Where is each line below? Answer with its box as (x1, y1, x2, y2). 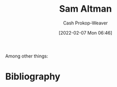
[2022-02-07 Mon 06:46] (58, 30, 112, 36)
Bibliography (5, 71, 61, 82)
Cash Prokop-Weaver (63, 20, 108, 26)
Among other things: (5, 53, 48, 59)
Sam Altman (59, 3, 112, 15)
